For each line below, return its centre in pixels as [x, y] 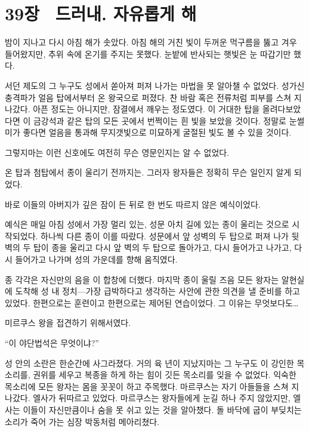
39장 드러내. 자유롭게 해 [101, 13]
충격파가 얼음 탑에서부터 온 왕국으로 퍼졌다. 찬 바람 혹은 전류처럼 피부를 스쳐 [148, 97]
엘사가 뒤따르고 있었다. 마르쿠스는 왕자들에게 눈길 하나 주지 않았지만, [162, 398]
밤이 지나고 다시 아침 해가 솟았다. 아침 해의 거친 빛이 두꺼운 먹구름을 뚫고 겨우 [151, 42]
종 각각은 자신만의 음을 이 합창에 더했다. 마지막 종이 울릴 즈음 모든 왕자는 [142, 279]
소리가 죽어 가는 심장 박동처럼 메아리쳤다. [82, 421]
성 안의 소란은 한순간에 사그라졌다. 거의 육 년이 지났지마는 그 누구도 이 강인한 [149, 363]
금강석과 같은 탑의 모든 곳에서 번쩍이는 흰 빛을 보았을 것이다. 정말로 [160, 120]
